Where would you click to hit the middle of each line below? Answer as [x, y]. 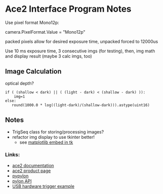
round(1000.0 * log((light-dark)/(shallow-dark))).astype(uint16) [81, 105]
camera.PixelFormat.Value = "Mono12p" [45, 32]
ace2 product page [31, 171]
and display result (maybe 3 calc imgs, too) [48, 56]
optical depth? [20, 83]
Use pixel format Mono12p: [32, 22]
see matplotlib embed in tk [46, 142]
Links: [12, 155]
